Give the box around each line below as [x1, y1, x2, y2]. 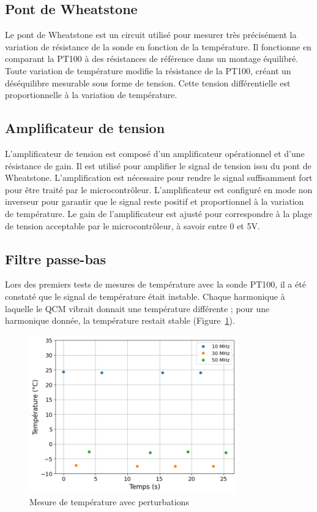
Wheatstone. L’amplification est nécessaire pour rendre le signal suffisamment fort [5, 171, 313, 184]
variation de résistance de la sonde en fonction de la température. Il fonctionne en [5, 40, 311, 53]
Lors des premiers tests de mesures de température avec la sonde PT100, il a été [5, 278, 306, 291]
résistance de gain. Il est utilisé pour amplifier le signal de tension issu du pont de [5, 159, 311, 172]
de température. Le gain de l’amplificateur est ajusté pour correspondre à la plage [5, 207, 312, 220]
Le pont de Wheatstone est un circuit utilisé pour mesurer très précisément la [5, 28, 297, 41]
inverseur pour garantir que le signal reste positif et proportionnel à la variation [5, 195, 304, 208]
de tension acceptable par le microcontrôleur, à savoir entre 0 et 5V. [5, 219, 260, 232]
